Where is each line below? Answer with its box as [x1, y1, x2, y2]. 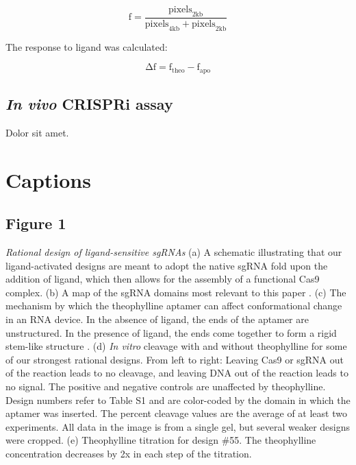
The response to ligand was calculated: [5, 39, 168, 53]
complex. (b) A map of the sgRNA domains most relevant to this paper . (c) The [5, 285, 346, 299]
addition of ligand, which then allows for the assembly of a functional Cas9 [5, 272, 320, 286]
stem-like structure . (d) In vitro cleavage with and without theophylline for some [5, 339, 347, 353]
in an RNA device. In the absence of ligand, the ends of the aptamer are [5, 312, 309, 326]
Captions [5, 165, 91, 193]
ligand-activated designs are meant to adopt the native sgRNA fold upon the [5, 258, 328, 272]
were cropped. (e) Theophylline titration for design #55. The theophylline [5, 433, 316, 447]
